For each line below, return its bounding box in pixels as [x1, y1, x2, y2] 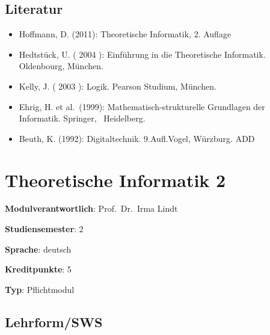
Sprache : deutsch [5, 242, 72, 255]
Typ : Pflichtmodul [5, 283, 75, 295]
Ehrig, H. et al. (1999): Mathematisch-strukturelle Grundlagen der [19, 100, 265, 112]
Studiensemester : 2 [5, 223, 84, 235]
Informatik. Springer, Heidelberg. [19, 112, 146, 124]
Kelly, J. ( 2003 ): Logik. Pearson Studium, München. [19, 79, 216, 92]
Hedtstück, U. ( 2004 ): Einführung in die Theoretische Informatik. [19, 48, 266, 60]
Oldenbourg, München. [19, 60, 103, 72]
